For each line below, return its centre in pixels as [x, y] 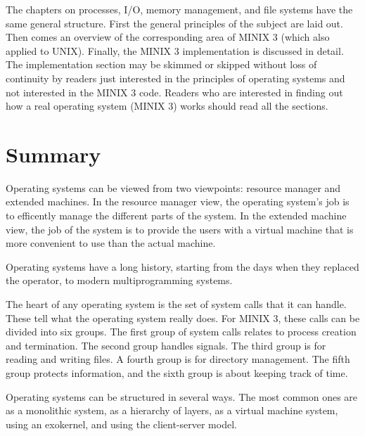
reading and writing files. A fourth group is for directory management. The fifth [178, 359]
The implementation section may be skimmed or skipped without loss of [161, 64]
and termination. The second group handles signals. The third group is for [166, 345]
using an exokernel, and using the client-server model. [121, 424]
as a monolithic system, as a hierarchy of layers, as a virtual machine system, [172, 410]
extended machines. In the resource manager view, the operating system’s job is [178, 201]
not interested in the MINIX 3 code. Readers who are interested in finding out [174, 92]
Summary [53, 154]
